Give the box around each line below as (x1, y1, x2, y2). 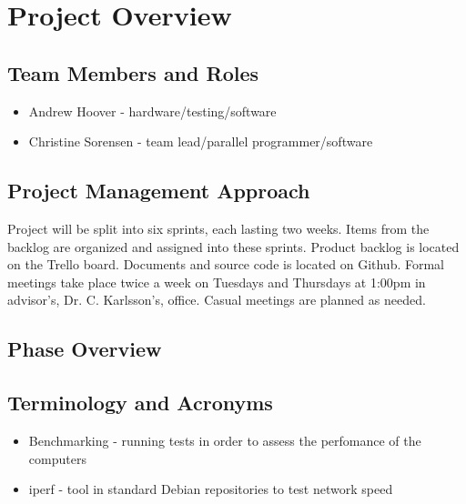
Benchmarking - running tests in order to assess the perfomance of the (28, 430, 421, 449)
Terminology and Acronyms (7, 388, 273, 417)
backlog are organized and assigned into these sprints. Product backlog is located (7, 237, 460, 256)
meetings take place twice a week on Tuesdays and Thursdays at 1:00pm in (7, 272, 426, 291)
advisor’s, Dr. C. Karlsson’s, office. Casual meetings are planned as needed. (7, 290, 426, 309)
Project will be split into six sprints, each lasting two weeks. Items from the (7, 218, 430, 237)
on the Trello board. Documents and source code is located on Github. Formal (7, 255, 445, 274)
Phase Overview (7, 335, 162, 363)
